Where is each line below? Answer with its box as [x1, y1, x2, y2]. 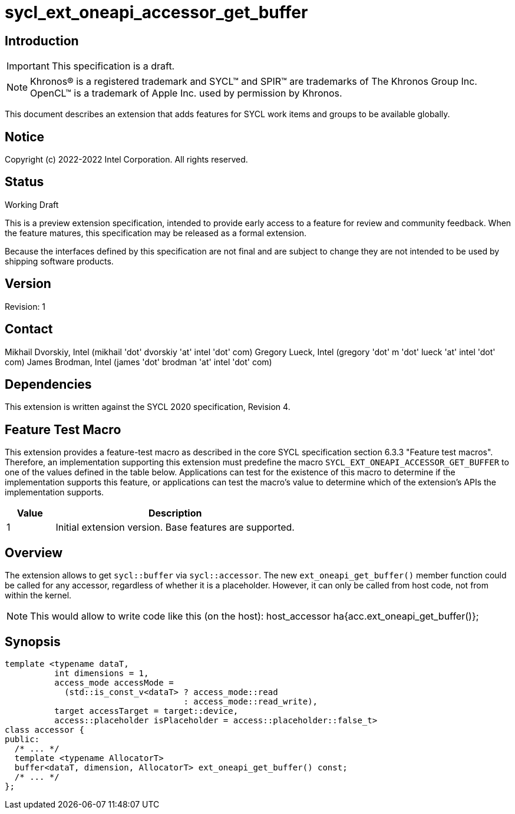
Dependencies [5, 376, 92, 392]
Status [5, 174, 44, 190]
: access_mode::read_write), [183, 696, 318, 706]
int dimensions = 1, [54, 668, 149, 678]
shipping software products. [5, 256, 114, 266]
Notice [5, 129, 45, 144]
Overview [5, 545, 63, 560]
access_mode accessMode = [54, 677, 174, 687]
